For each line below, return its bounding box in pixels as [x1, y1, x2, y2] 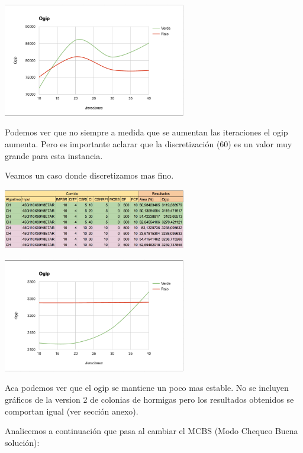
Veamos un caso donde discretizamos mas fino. [5, 169, 174, 182]
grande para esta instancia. [5, 149, 103, 161]
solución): [5, 436, 40, 448]
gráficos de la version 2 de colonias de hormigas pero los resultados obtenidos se [5, 393, 294, 406]
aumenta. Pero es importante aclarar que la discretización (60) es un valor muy [5, 138, 292, 150]
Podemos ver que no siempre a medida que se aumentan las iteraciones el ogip [5, 126, 288, 138]
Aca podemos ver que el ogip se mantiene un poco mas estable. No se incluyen [5, 381, 289, 394]
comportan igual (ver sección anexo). [5, 405, 138, 417]
